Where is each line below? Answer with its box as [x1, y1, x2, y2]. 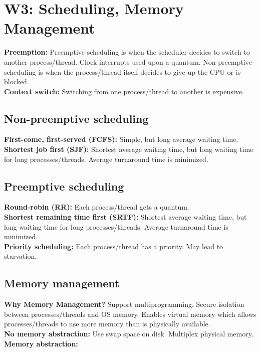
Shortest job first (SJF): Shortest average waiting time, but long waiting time [4, 144, 253, 154]
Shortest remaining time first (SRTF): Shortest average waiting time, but [4, 212, 247, 222]
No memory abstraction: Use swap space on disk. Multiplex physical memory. [4, 328, 253, 339]
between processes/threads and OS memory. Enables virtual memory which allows [4, 308, 256, 319]
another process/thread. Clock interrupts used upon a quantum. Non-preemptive [4, 56, 252, 67]
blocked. [4, 76, 29, 87]
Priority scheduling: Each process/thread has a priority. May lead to [4, 241, 223, 251]
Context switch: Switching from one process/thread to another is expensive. [4, 86, 244, 96]
